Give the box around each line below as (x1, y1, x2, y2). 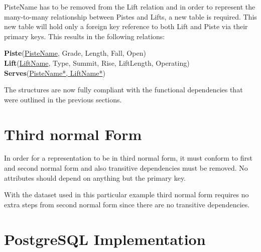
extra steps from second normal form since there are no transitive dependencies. (4, 199, 250, 209)
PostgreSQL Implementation (4, 228, 206, 249)
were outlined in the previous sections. (4, 94, 122, 104)
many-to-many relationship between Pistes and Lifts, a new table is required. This (4, 11, 257, 22)
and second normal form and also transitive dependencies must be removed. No (4, 163, 248, 173)
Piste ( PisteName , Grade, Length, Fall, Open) (4, 48, 146, 58)
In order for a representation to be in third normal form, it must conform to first (4, 153, 252, 163)
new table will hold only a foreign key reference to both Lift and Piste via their (4, 21, 248, 32)
